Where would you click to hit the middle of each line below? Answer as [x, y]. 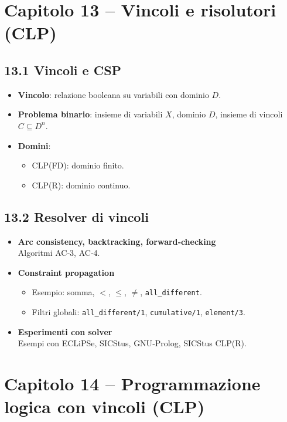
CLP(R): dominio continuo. [81, 185]
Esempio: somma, [63, 292]
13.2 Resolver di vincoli [76, 216]
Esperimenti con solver [65, 331]
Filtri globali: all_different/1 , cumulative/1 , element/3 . [139, 311]
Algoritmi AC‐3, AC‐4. [59, 253]
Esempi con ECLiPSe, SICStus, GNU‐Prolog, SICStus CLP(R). [132, 343]
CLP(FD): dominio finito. [78, 165]
